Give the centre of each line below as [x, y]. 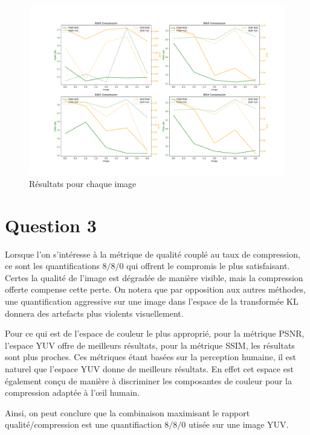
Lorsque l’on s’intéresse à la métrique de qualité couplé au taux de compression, [153, 254]
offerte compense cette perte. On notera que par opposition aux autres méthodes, [155, 289]
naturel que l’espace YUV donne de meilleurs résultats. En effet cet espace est [149, 369]
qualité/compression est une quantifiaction [83, 424]
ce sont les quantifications [52, 266]
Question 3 [51, 225]
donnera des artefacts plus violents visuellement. [94, 313]
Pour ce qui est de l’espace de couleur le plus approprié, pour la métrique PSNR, [155, 333]
